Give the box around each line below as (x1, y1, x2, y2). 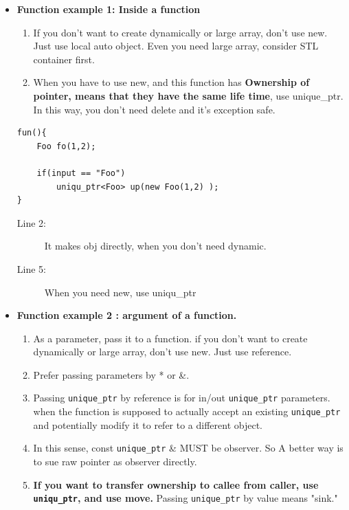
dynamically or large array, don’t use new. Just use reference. (33, 344, 292, 359)
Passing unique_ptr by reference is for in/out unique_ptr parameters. (33, 390, 330, 405)
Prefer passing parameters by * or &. (33, 367, 190, 381)
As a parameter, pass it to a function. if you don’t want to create (33, 331, 308, 345)
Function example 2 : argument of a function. (16, 308, 237, 322)
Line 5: (16, 261, 46, 276)
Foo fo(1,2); (36, 141, 96, 151)
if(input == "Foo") (36, 168, 126, 178)
